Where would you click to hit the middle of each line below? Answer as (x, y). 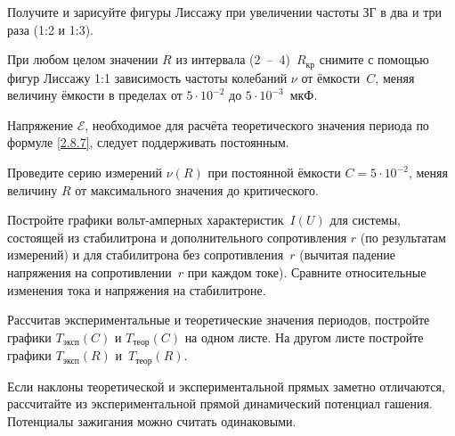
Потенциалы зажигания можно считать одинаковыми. (152, 420)
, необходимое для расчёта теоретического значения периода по (257, 124)
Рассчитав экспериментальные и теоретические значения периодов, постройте (219, 320)
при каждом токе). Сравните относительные (307, 271)
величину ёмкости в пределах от (95, 95)
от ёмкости (331, 77)
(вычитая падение (348, 255)
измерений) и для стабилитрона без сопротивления (146, 255)
